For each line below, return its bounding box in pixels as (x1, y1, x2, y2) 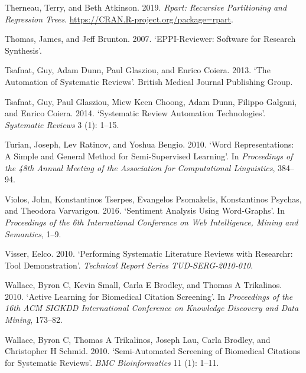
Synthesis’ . (5, 44, 42, 56)
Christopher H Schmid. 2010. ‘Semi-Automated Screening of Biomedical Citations (5, 345, 301, 357)
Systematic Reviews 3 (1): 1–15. (5, 118, 119, 130)
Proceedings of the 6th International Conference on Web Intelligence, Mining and (5, 215, 298, 228)
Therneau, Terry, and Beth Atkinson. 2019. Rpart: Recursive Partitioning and (5, 1, 287, 13)
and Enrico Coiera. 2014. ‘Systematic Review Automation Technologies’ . (5, 107, 266, 119)
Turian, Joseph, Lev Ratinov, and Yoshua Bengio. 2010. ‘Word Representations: (5, 138, 294, 150)
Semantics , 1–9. (5, 227, 61, 240)
